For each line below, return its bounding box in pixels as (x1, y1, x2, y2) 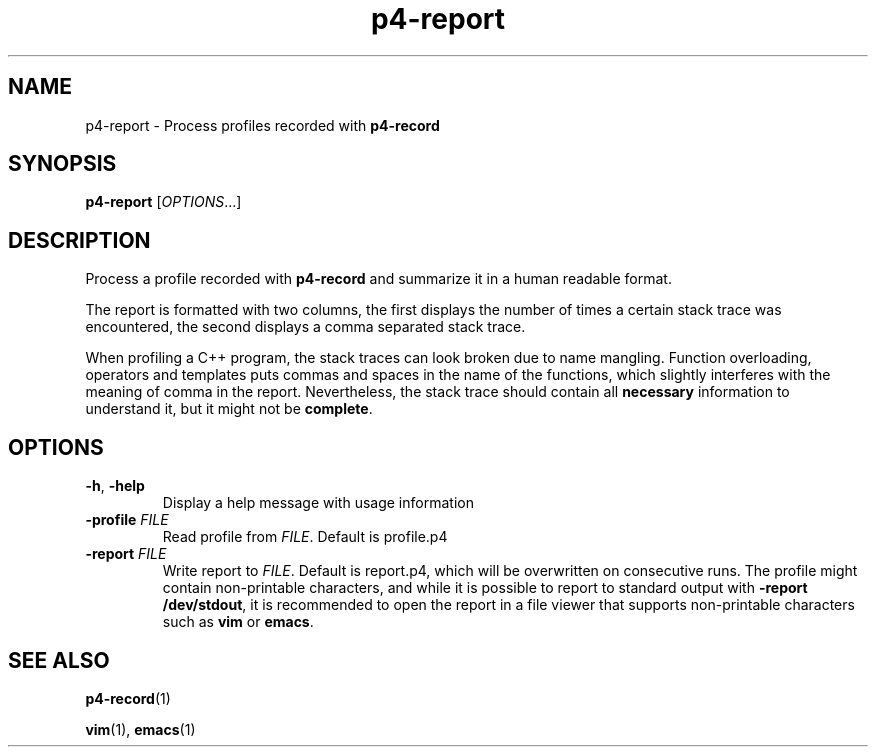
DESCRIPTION (8, 227, 151, 253)
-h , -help (85, 477, 145, 495)
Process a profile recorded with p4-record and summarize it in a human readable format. (85, 270, 672, 288)
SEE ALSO (8, 647, 110, 673)
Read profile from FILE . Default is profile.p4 (162, 528, 448, 546)
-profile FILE (85, 511, 169, 529)
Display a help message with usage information (162, 494, 474, 512)
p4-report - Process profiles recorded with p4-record (85, 116, 440, 134)
